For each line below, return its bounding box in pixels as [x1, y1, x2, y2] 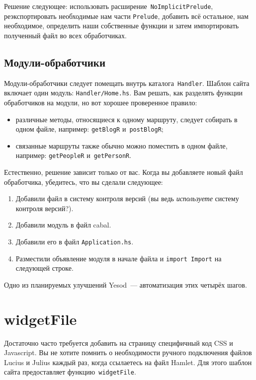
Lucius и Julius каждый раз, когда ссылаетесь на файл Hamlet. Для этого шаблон [4, 357, 252, 367]
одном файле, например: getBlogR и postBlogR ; [15, 124, 164, 134]
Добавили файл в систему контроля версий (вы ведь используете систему [15, 193, 239, 204]
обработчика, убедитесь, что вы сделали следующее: [4, 176, 163, 187]
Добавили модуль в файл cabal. [15, 220, 111, 230]
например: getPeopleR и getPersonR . [15, 150, 132, 160]
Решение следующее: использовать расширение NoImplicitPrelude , [4, 1, 213, 11]
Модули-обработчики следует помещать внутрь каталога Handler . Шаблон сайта [4, 77, 250, 88]
